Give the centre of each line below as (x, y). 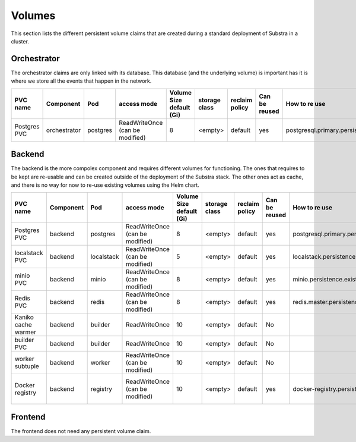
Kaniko (24, 317)
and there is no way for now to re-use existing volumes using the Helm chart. (105, 185)
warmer (26, 332)
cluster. (20, 41)
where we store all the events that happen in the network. (81, 81)
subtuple (27, 366)
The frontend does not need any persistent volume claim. (81, 431)
